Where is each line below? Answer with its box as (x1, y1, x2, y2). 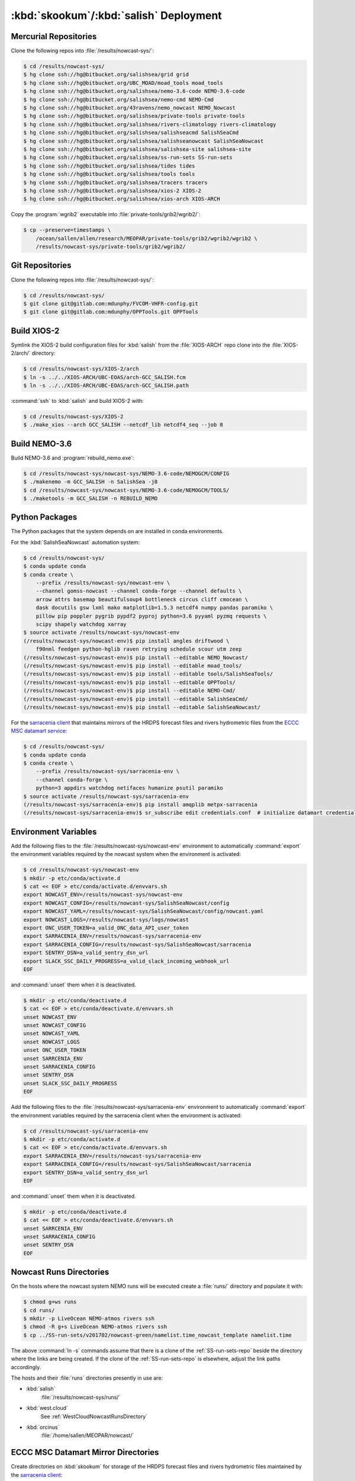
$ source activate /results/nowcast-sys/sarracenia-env (23, 793, 189, 800)
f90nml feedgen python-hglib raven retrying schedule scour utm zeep (35, 646, 242, 653)
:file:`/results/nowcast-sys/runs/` (40, 1393, 121, 1400)
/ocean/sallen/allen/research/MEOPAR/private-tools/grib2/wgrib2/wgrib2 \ (35, 235, 257, 242)
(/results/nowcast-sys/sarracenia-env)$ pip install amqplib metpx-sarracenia (23, 801, 257, 808)
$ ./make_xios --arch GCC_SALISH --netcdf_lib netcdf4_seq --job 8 (23, 421, 224, 428)
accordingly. (11, 1363, 41, 1371)
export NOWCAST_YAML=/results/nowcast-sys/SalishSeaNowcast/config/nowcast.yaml (23, 908, 264, 915)
